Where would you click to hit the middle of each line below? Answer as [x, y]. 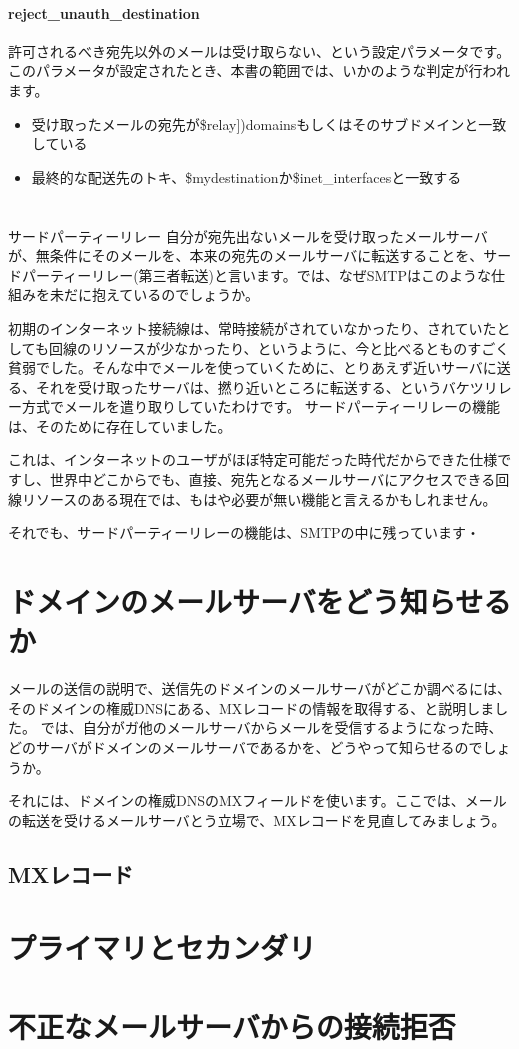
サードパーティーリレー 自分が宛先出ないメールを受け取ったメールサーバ [248, 235]
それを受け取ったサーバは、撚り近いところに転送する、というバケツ [259, 386]
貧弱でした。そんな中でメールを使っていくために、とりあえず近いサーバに [252, 367]
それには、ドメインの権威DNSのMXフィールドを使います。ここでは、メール [257, 800]
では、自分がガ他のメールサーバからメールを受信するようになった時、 [271, 727]
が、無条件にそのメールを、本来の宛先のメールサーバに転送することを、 [246, 255]
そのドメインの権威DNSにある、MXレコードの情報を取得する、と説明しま [251, 707]
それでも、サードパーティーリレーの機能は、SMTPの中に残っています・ [244, 532]
